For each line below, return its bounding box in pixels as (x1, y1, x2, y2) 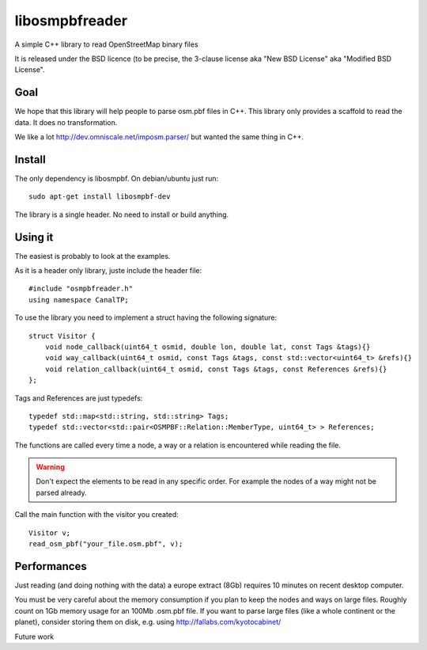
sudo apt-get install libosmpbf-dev (28, 192, 171, 201)
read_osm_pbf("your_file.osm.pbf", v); (28, 539, 183, 549)
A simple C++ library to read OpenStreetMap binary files (14, 40, 198, 49)
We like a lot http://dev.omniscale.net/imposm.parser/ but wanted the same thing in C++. (14, 132, 304, 142)
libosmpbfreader (14, 12, 128, 29)
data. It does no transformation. (14, 117, 118, 127)
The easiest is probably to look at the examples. (14, 251, 171, 260)
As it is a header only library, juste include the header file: (14, 266, 202, 275)
